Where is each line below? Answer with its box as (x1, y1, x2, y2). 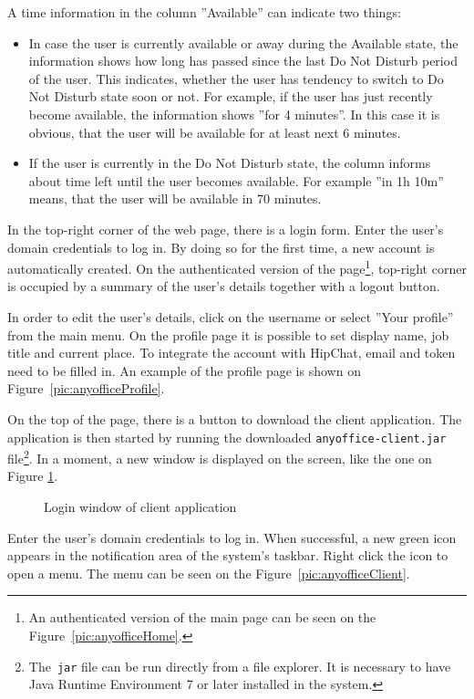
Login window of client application (44, 497, 237, 516)
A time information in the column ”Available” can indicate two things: (7, 3, 401, 21)
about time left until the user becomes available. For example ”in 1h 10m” (28, 171, 444, 190)
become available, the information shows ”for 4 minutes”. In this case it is (28, 104, 440, 123)
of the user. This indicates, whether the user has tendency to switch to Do (28, 68, 444, 88)
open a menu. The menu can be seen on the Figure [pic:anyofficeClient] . (7, 563, 410, 582)
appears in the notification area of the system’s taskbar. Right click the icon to (7, 546, 448, 565)
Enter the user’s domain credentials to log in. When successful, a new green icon (7, 527, 457, 547)
